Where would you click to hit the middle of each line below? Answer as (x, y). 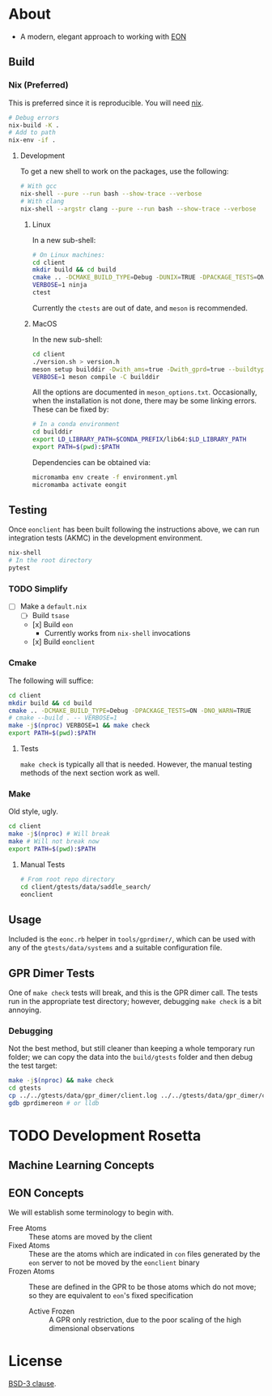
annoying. (25, 1010)
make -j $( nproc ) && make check (61, 1081)
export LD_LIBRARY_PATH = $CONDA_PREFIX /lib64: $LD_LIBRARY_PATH (139, 440)
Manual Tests (42, 864)
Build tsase (51, 616)
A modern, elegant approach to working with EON (103, 36)
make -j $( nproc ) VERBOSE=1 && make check (79, 726)
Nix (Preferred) (38, 85)
